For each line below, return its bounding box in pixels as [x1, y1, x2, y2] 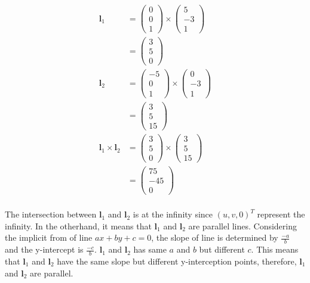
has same [133, 243, 167, 256]
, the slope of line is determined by [151, 231, 278, 244]
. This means [251, 243, 299, 256]
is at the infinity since [133, 208, 213, 220]
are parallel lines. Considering [188, 219, 297, 232]
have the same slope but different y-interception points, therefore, [57, 255, 297, 267]
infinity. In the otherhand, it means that [5, 219, 152, 232]
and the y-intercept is [5, 243, 84, 256]
